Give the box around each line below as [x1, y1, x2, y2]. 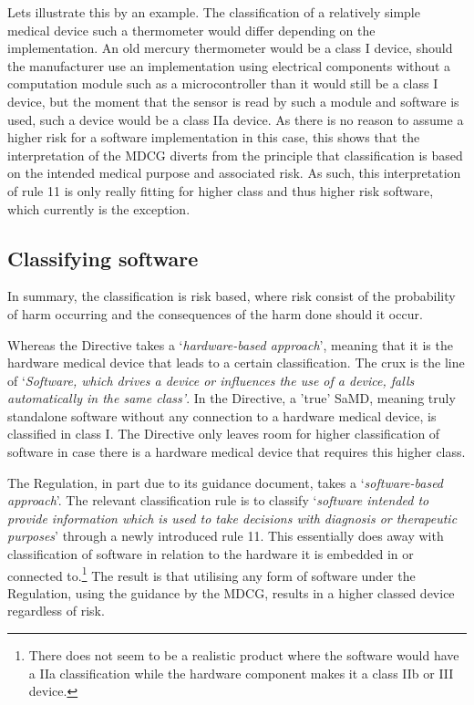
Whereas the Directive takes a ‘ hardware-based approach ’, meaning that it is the [7, 335, 453, 354]
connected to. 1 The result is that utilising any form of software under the [7, 563, 416, 585]
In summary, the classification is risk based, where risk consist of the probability [7, 286, 456, 306]
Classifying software [7, 244, 199, 272]
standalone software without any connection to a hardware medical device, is [7, 406, 437, 425]
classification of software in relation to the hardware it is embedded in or [7, 544, 414, 564]
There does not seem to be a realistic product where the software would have [28, 646, 459, 665]
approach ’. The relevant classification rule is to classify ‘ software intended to [7, 491, 429, 510]
